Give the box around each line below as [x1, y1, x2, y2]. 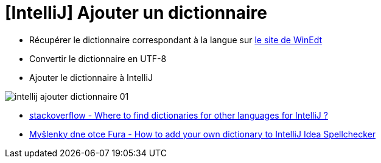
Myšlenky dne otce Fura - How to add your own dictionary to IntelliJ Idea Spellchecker [29, 128, 376, 139]
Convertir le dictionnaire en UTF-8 [29, 53, 167, 64]
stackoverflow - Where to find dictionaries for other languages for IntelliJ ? [29, 109, 328, 120]
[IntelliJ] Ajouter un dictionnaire [5, 2, 267, 23]
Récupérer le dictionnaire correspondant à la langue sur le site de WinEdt [29, 34, 323, 45]
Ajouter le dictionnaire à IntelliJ [29, 72, 153, 83]
